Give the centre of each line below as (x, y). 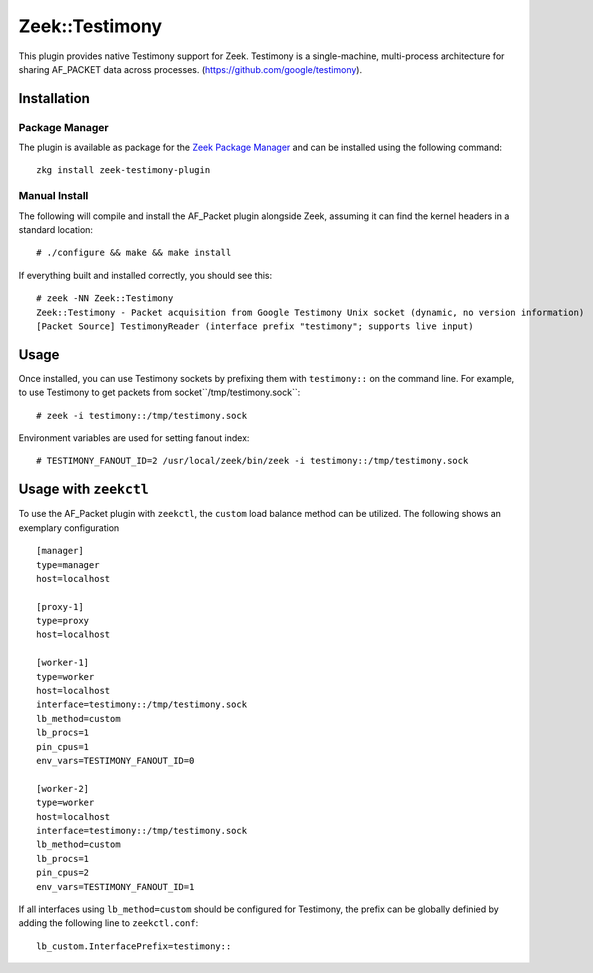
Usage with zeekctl (83, 489)
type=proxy (63, 621)
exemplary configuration (69, 527)
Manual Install (53, 196)
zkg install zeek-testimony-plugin (123, 170)
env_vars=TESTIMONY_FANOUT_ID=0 (115, 760)
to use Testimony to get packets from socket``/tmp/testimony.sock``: (159, 392)
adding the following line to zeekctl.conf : (108, 923)
